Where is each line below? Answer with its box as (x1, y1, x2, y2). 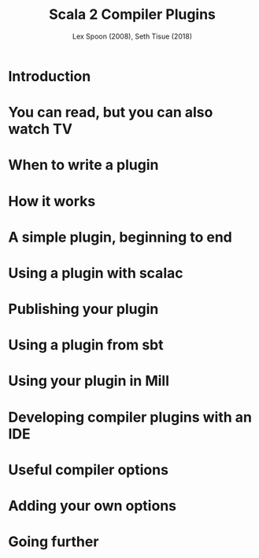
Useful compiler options (8, 460, 169, 479)
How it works (8, 192, 96, 210)
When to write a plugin (8, 156, 159, 174)
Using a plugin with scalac (8, 264, 183, 282)
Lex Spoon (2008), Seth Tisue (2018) (72, 31, 193, 41)
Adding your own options (8, 497, 177, 515)
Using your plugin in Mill (8, 372, 170, 390)
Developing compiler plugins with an (8, 408, 253, 426)
